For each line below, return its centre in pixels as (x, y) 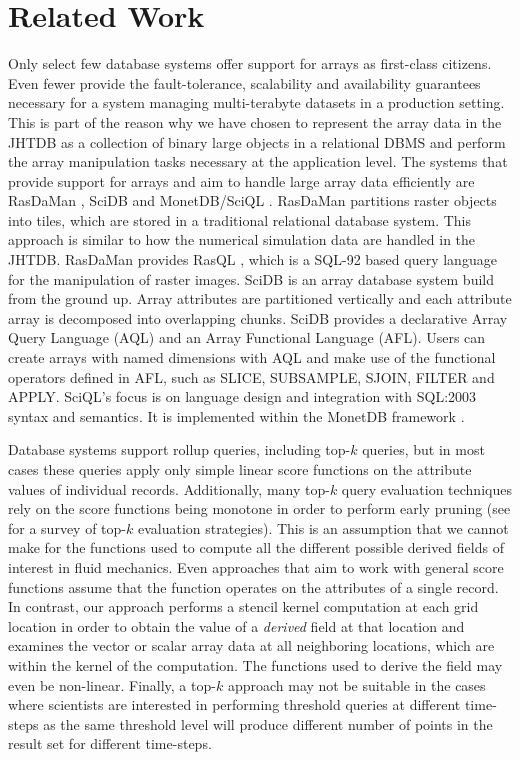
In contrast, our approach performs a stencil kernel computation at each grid (243, 606)
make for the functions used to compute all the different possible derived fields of (256, 547)
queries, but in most (423, 449)
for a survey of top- (67, 527)
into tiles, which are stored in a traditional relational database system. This (240, 219)
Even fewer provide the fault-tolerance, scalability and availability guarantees (244, 82)
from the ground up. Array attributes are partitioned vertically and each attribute (260, 298)
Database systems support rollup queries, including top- (179, 449)
